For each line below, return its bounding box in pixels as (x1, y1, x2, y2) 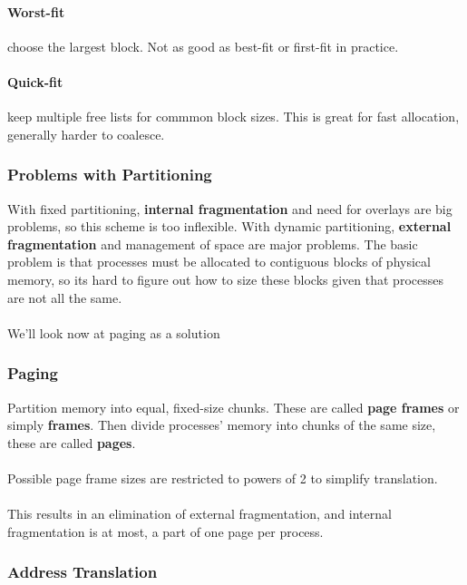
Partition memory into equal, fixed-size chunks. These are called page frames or (7, 397, 460, 416)
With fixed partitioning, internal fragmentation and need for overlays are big (7, 199, 452, 218)
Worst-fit (7, 2, 65, 21)
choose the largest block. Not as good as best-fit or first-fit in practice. (7, 36, 399, 55)
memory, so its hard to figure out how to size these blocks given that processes (7, 269, 443, 288)
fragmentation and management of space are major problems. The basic (7, 234, 418, 253)
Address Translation (7, 561, 158, 583)
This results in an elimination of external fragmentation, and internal (7, 504, 392, 523)
